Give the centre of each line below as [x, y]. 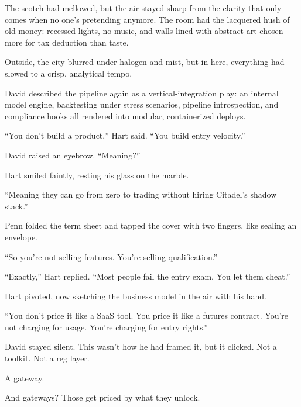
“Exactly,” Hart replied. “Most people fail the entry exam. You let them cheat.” [148, 276]
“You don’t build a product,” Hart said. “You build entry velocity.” [125, 135]
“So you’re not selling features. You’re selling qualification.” [111, 256]
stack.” [16, 206]
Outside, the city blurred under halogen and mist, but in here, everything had [145, 62]
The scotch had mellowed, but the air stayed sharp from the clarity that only [143, 8]
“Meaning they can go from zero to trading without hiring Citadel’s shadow [141, 194]
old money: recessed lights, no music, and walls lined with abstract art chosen [144, 31]
